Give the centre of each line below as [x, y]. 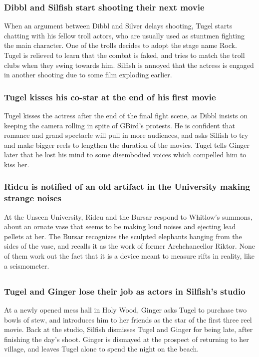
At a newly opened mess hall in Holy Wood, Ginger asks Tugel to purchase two [126, 309]
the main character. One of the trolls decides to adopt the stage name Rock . [121, 45]
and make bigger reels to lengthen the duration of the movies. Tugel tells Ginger [127, 145]
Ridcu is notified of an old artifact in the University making [127, 186]
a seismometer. [27, 265]
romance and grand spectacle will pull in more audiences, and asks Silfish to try [126, 135]
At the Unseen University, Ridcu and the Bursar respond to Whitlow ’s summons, [128, 216]
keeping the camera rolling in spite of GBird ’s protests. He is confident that [120, 125]
